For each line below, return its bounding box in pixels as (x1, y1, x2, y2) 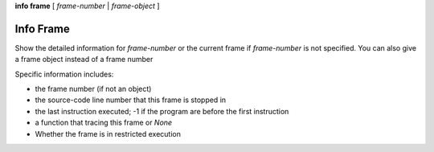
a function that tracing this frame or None (35, 117, 173, 128)
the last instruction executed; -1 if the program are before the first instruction (35, 106, 289, 116)
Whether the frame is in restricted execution (35, 129, 181, 138)
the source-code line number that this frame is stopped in (35, 95, 227, 105)
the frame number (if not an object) (35, 84, 152, 94)
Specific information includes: (14, 69, 114, 79)
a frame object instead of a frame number (14, 55, 154, 64)
